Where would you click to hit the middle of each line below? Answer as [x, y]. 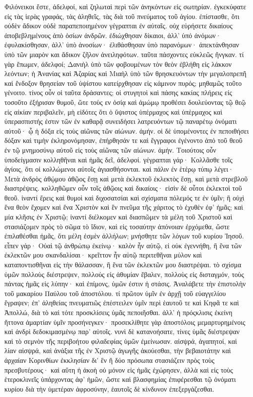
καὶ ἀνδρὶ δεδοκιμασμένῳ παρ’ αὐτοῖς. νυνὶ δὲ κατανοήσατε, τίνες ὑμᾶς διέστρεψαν [122, 331]
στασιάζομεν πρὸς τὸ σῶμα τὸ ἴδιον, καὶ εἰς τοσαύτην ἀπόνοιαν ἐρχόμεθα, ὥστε [117, 226]
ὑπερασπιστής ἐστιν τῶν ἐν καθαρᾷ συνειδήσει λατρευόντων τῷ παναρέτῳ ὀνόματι [121, 121]
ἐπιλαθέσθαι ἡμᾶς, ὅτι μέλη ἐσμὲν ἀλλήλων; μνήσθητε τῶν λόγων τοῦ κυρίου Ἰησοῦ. [124, 236]
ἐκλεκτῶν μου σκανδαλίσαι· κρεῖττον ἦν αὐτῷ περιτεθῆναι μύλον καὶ [103, 255]
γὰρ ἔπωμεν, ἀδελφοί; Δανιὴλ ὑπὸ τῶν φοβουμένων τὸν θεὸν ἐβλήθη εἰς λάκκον [118, 64]
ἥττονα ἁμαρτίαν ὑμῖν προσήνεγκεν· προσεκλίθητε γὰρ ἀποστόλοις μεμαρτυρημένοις [125, 322]
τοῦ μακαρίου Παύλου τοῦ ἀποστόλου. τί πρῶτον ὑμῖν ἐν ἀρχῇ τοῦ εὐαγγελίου [115, 293]
